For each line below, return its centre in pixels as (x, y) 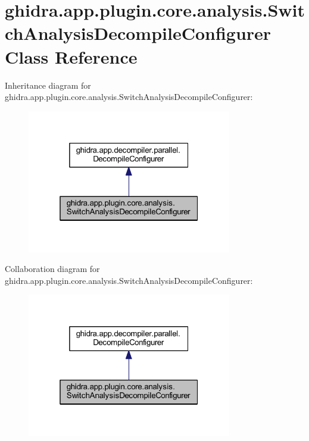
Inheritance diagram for (48, 85)
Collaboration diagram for (52, 269)
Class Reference (71, 56)
